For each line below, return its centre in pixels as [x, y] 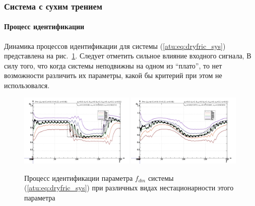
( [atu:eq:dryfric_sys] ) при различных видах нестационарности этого [129, 188]
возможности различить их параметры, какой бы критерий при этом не [113, 75]
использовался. [27, 85]
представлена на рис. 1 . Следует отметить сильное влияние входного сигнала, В [128, 56]
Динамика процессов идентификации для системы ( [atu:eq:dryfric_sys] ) [115, 46]
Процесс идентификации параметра [79, 178]
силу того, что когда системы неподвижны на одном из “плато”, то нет [113, 65]
